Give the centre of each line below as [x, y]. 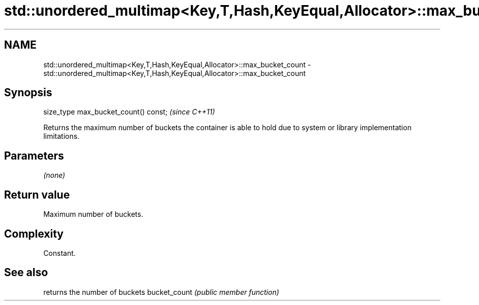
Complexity [34, 234]
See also [26, 273]
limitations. [61, 136]
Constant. [60, 253]
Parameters [34, 156]
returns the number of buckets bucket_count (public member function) [161, 292]
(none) [54, 175]
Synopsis [28, 93]
